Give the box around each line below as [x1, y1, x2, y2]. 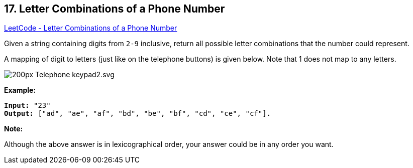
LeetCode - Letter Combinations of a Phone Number [4, 24, 177, 33]
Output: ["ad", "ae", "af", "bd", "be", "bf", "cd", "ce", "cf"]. [4, 109, 271, 118]
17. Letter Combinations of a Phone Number [4, 3, 225, 15]
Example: [4, 86, 36, 95]
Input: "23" [4, 101, 51, 110]
